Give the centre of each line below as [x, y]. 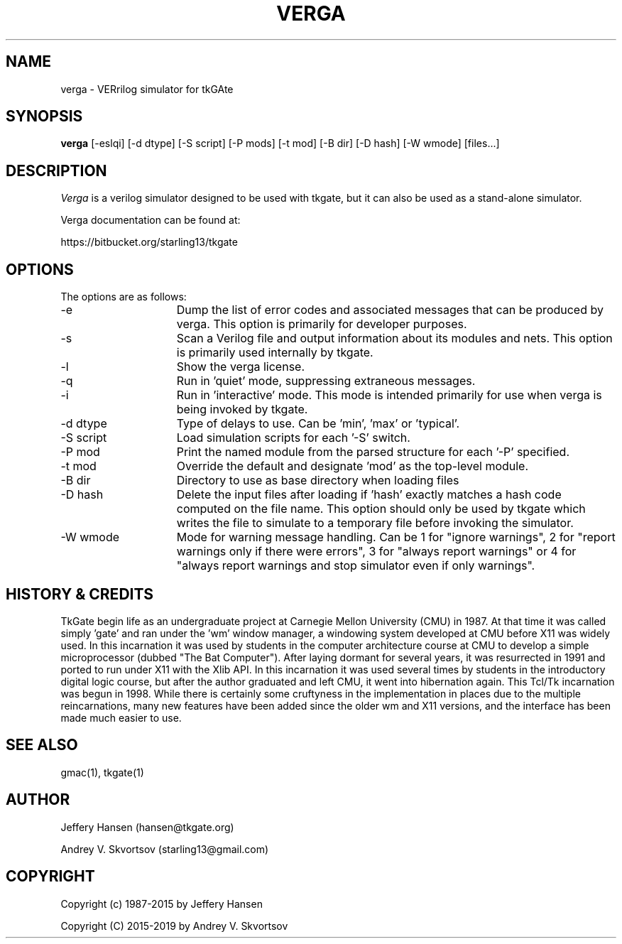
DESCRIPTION [56, 170]
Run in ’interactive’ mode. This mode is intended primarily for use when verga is [389, 395]
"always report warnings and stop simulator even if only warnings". [356, 566]
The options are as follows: [124, 297]
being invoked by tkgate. [242, 409]
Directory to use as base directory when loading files [318, 481]
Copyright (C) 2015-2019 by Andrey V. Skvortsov [174, 926]
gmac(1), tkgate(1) [102, 772]
